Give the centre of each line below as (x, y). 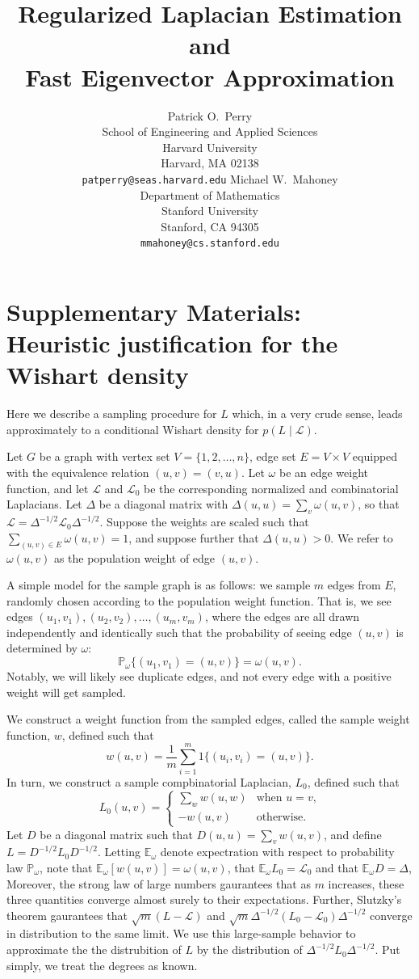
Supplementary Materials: (154, 311)
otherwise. (281, 818)
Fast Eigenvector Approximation (210, 76)
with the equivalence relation (78, 473)
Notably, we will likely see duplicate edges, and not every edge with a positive (199, 676)
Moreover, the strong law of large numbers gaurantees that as (159, 883)
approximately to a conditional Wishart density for (133, 429)
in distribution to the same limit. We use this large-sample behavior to (181, 933)
